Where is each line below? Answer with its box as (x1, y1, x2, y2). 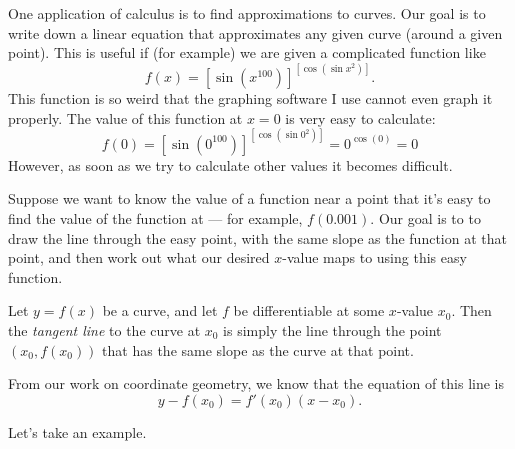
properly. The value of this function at (8, 107, 243, 128)
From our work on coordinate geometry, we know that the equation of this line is (8, 373, 504, 394)
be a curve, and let (102, 300, 218, 321)
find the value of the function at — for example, (8, 208, 303, 229)
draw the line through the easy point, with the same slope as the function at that (8, 227, 507, 248)
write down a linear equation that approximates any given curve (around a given (8, 22, 503, 43)
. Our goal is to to (370, 208, 481, 229)
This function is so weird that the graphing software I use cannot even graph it (8, 88, 493, 109)
